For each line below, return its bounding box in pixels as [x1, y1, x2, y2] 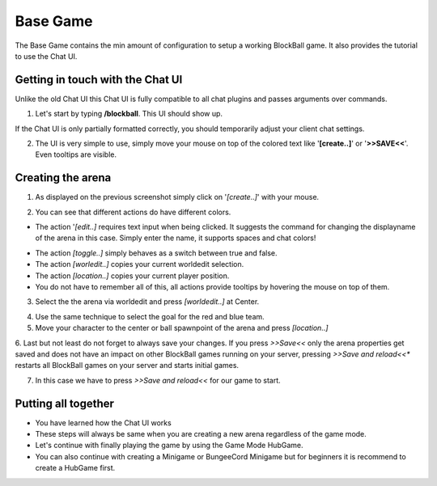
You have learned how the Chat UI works [35, 417, 172, 428]
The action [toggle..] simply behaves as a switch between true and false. [35, 247, 278, 258]
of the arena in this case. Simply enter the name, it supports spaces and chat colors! [35, 233, 316, 243]
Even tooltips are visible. [35, 150, 117, 159]
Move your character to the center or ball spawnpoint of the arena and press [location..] [35, 323, 329, 333]
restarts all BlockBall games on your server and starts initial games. [15, 361, 239, 370]
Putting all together [15, 396, 115, 410]
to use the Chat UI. [15, 51, 78, 61]
